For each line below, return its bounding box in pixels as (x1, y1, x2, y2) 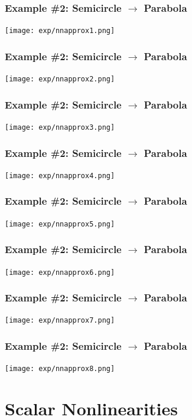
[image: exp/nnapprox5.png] (5, 219, 115, 228)
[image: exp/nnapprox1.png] (5, 27, 115, 35)
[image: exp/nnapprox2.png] (5, 75, 115, 84)
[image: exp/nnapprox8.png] (5, 365, 115, 373)
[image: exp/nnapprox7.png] (5, 316, 115, 325)
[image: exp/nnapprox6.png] (5, 268, 115, 277)
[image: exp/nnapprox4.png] (5, 171, 115, 180)
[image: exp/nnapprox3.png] (5, 123, 115, 132)
